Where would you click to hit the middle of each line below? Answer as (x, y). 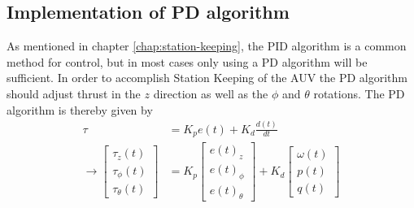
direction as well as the (211, 93)
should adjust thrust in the (74, 93)
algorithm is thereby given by (80, 109)
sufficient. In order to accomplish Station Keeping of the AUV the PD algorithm (207, 78)
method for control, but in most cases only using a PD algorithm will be (187, 61)
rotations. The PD (359, 93)
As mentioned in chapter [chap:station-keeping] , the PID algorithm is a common (207, 46)
